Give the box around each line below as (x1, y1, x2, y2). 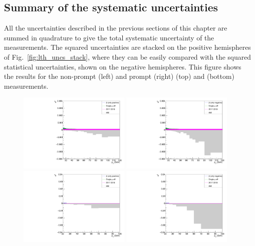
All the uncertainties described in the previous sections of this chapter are (4, 23, 227, 33)
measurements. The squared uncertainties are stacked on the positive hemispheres (4, 42, 251, 52)
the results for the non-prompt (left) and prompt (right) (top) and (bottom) (4, 71, 235, 81)
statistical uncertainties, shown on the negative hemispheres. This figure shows (4, 61, 242, 71)
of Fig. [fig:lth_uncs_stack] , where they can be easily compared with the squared (4, 51, 251, 62)
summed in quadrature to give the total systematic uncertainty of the (4, 32, 214, 42)
